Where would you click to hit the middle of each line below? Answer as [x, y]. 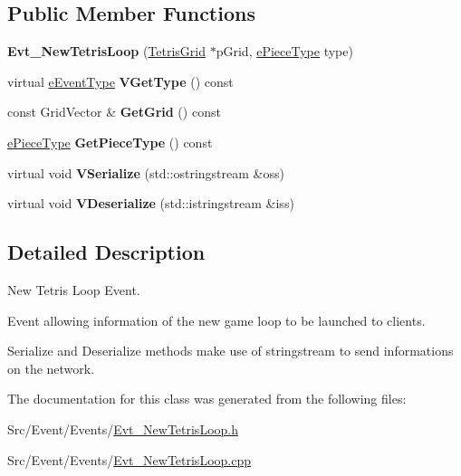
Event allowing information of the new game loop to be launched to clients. [216, 320]
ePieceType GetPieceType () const [110, 142]
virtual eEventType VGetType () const [120, 81]
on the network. [51, 368]
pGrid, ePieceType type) [284, 51]
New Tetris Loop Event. [74, 289]
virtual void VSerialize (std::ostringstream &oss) [146, 172]
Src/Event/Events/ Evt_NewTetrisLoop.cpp [129, 459]
